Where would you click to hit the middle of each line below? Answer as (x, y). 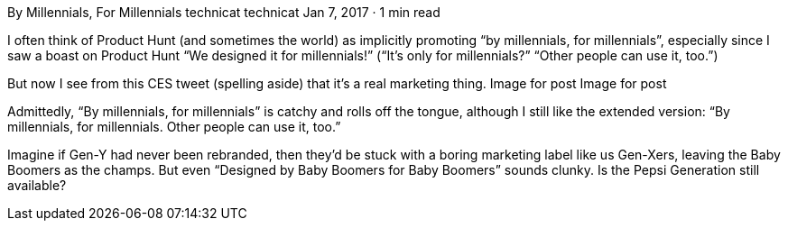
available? (37, 185)
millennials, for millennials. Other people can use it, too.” (174, 127)
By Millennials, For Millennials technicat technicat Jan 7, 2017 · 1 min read (224, 12)
